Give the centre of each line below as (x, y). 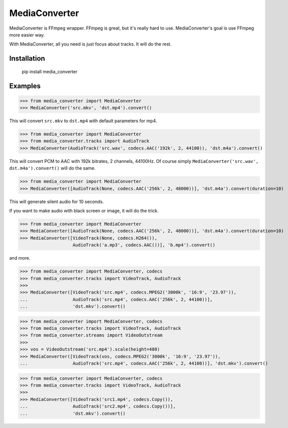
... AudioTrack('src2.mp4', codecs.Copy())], (98, 406)
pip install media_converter (50, 71)
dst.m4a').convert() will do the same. (53, 168)
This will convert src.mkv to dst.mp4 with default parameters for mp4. (83, 121)
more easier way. (27, 35)
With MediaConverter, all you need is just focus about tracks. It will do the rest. (90, 44)
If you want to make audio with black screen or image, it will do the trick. (84, 211)
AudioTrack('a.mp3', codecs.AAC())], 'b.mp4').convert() (144, 245)
